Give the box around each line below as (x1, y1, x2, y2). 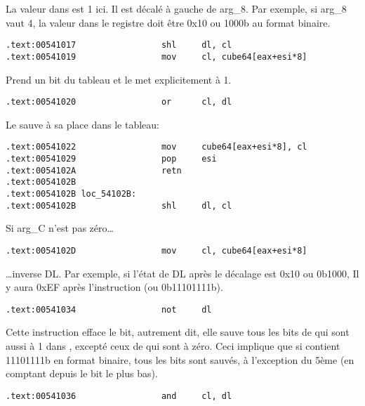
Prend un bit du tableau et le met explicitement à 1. (6, 72, 232, 86)
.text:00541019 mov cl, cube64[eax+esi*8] (6, 51, 307, 62)
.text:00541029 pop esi (6, 154, 217, 164)
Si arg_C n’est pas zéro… (6, 221, 114, 235)
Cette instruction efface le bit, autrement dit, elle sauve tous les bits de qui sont (6, 325, 350, 339)
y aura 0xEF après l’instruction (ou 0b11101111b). (6, 280, 223, 294)
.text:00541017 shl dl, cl (6, 40, 232, 51)
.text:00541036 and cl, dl (6, 391, 232, 401)
